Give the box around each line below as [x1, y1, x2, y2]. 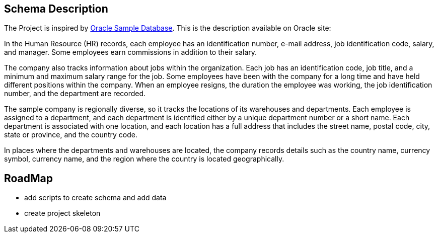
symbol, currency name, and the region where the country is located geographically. [4, 154, 284, 164]
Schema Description [4, 3, 108, 15]
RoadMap [4, 172, 53, 185]
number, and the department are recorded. [4, 89, 146, 98]
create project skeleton [24, 209, 101, 218]
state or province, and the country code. [4, 130, 138, 139]
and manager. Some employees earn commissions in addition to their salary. [4, 48, 257, 57]
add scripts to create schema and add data [24, 193, 167, 202]
